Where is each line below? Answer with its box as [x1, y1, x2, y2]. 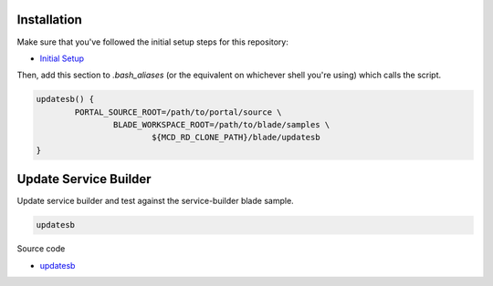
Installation [16, 12, 82, 27]
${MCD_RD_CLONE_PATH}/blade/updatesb [151, 132, 320, 143]
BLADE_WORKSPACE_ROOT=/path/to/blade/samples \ [112, 119, 330, 130]
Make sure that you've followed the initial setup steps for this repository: [16, 36, 289, 47]
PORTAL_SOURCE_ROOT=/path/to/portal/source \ [74, 107, 282, 117]
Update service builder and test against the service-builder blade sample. [16, 196, 294, 207]
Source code [16, 243, 66, 254]
